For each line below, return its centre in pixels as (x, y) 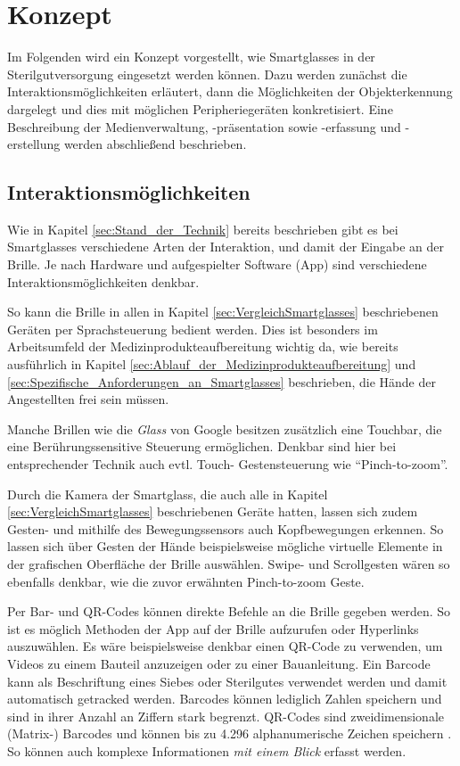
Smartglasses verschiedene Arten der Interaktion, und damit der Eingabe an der (226, 247)
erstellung (34, 144)
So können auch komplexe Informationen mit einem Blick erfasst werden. (207, 750)
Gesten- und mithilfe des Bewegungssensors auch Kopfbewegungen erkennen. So (226, 528)
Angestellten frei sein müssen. (88, 399)
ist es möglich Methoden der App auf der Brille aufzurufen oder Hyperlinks (213, 628)
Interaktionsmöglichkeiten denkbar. (103, 281)
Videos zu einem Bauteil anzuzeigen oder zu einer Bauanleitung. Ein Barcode (219, 663)
